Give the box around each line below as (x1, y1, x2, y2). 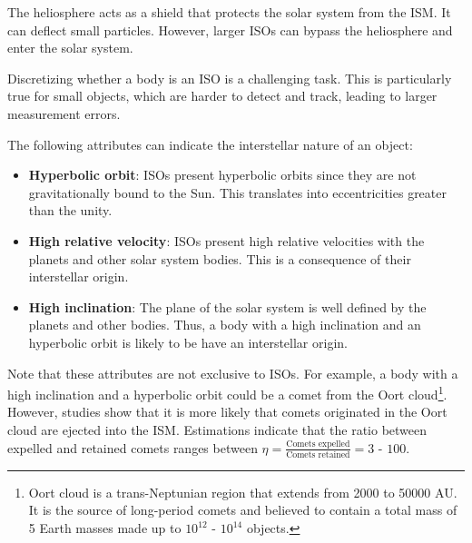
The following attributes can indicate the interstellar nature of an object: (7, 134, 413, 153)
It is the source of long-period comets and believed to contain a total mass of (28, 500, 457, 519)
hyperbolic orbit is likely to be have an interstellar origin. (28, 332, 348, 351)
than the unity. (28, 201, 113, 220)
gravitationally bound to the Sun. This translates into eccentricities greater (28, 183, 447, 202)
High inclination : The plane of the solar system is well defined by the (28, 297, 427, 316)
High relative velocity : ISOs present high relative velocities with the (28, 231, 425, 250)
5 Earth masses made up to (28, 518, 182, 538)
